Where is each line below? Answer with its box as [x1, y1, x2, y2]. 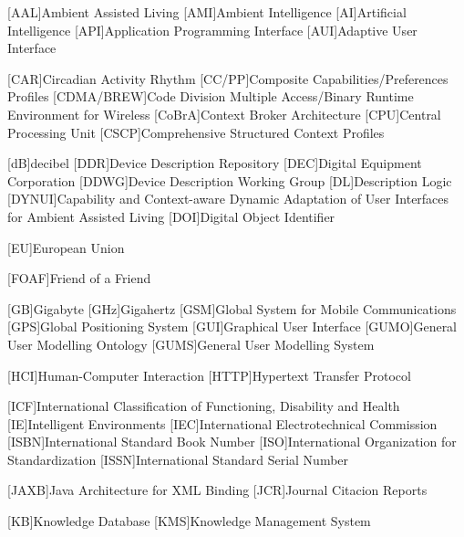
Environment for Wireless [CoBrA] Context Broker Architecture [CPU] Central [7, 104, 441, 123]
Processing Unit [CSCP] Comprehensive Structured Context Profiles [7, 122, 385, 142]
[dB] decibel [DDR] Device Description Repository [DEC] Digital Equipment [7, 153, 422, 173]
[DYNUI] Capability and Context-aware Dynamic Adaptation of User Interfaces [7, 189, 449, 208]
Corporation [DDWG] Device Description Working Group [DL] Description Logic [7, 171, 452, 190]
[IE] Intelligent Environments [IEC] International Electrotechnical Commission [7, 414, 438, 433]
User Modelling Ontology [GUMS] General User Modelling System [7, 334, 375, 353]
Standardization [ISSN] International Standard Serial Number [7, 449, 349, 469]
